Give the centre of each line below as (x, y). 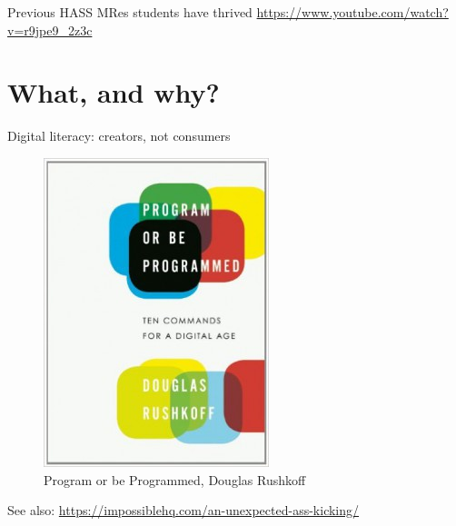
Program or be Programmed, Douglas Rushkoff (175, 479)
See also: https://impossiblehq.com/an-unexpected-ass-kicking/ (183, 510)
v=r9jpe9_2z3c (50, 30)
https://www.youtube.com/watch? (352, 12)
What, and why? (114, 92)
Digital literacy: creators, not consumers (119, 136)
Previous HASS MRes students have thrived (130, 12)
